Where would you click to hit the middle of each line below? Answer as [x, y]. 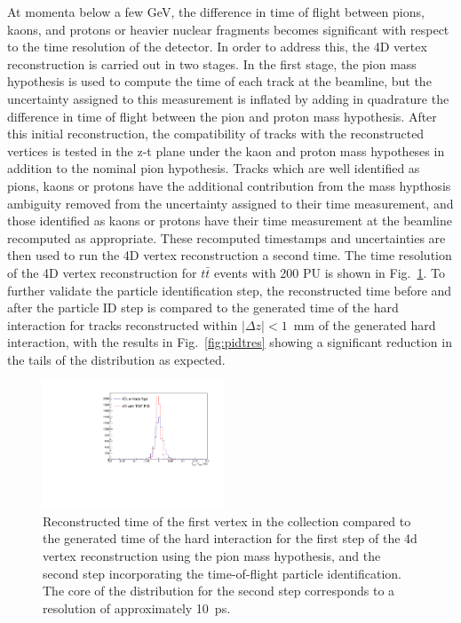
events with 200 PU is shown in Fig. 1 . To [329, 272]
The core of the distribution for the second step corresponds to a [219, 591]
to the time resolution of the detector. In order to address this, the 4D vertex [217, 47]
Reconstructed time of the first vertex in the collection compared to [227, 520]
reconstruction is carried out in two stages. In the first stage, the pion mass [212, 63]
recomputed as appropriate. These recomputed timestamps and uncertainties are [227, 237]
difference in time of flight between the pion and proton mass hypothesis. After [222, 116]
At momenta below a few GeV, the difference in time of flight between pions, [216, 12]
